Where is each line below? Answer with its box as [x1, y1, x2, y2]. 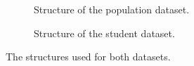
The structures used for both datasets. [6, 49, 171, 64]
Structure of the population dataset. [34, 2, 190, 16]
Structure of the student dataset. [34, 25, 175, 40]
